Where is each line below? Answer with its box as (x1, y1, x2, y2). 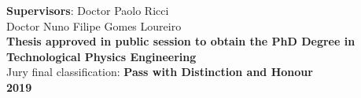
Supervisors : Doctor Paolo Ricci (6, 2, 169, 18)
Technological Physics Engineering (6, 48, 197, 64)
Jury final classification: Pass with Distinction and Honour (6, 64, 313, 80)
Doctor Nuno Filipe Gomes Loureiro (6, 17, 182, 34)
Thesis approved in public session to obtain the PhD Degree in (6, 33, 355, 49)
